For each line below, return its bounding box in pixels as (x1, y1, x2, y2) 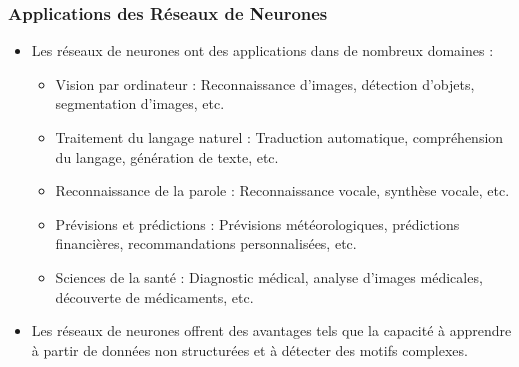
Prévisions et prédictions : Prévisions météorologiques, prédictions (55, 213, 460, 234)
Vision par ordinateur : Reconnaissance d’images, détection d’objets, (55, 73, 475, 94)
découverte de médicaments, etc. (55, 286, 254, 307)
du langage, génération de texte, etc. (55, 146, 279, 167)
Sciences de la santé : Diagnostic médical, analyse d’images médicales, (55, 266, 483, 287)
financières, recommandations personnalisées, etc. (55, 233, 357, 254)
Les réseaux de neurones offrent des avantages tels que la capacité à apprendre (31, 320, 512, 341)
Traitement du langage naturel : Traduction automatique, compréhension (55, 127, 504, 147)
